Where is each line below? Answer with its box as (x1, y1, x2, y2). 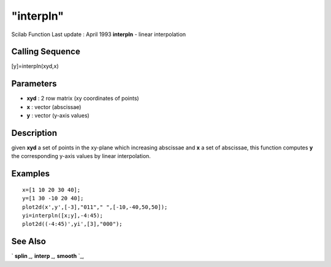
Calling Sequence (11, 47, 81, 57)
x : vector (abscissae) (26, 103, 82, 110)
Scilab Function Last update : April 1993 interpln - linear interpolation (11, 31, 186, 38)
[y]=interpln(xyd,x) (11, 62, 59, 70)
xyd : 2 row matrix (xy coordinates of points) (26, 95, 139, 102)
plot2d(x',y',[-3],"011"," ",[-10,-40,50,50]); (22, 203, 168, 211)
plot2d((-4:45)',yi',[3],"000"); (22, 220, 123, 228)
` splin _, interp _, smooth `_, (11, 252, 85, 260)
